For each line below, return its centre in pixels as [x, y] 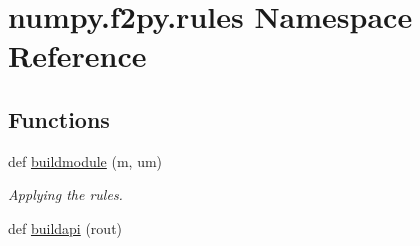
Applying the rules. [65, 194]
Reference [77, 55]
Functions [59, 118]
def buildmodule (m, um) [85, 160]
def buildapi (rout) [65, 227]
